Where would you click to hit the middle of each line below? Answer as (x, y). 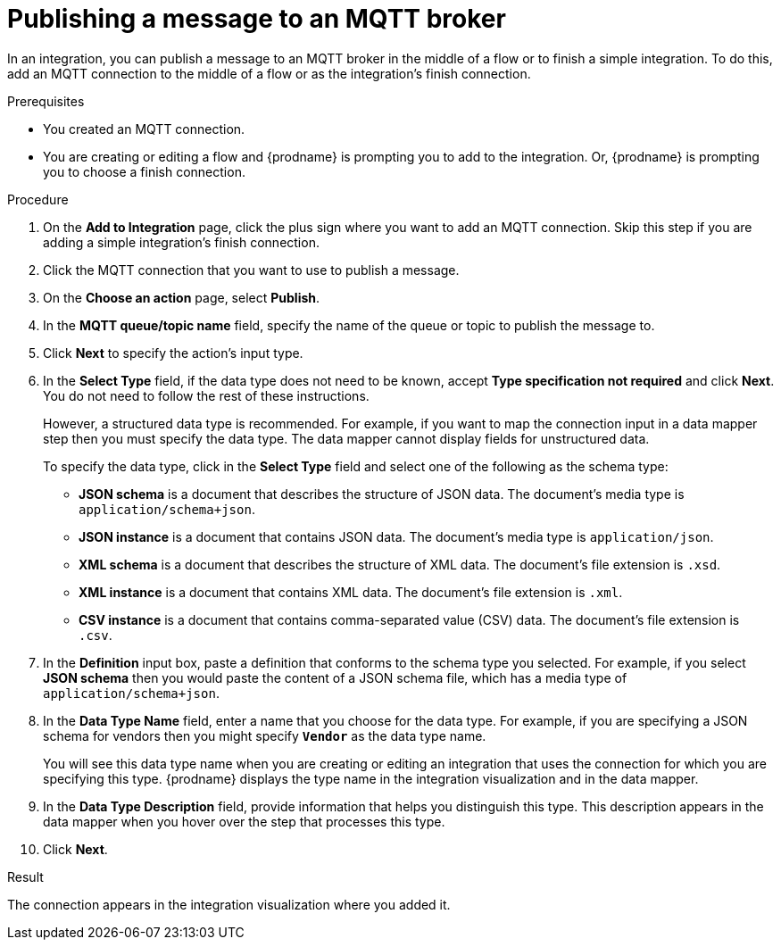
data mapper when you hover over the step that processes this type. (244, 821)
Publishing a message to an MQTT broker (257, 19)
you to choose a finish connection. (144, 171)
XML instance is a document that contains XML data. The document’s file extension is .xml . (351, 592)
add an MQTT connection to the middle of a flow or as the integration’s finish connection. (269, 73)
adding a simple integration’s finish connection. (181, 242)
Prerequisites (46, 101)
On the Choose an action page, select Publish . (182, 297)
